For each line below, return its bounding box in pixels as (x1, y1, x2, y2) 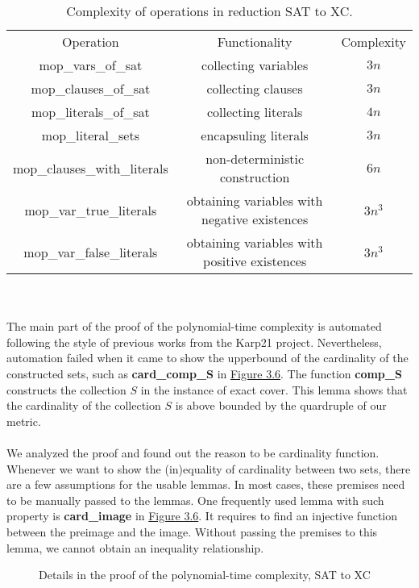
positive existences (203, 252, 307, 270)
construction (219, 168, 290, 186)
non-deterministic (205, 149, 305, 168)
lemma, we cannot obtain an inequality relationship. (6, 539, 264, 556)
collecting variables (201, 56, 309, 74)
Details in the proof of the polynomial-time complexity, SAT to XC (39, 566, 371, 583)
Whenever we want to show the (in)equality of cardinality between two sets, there (6, 460, 411, 477)
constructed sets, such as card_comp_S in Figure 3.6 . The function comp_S (6, 365, 402, 382)
